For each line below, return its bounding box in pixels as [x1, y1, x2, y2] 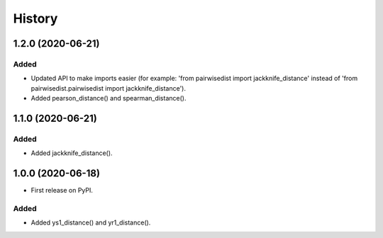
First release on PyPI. [30, 186, 94, 195]
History [13, 11, 58, 26]
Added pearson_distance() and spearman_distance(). [30, 94, 187, 103]
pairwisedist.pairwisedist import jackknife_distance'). [30, 84, 186, 92]
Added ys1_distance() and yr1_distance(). [30, 218, 151, 227]
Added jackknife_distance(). [30, 149, 113, 157]
